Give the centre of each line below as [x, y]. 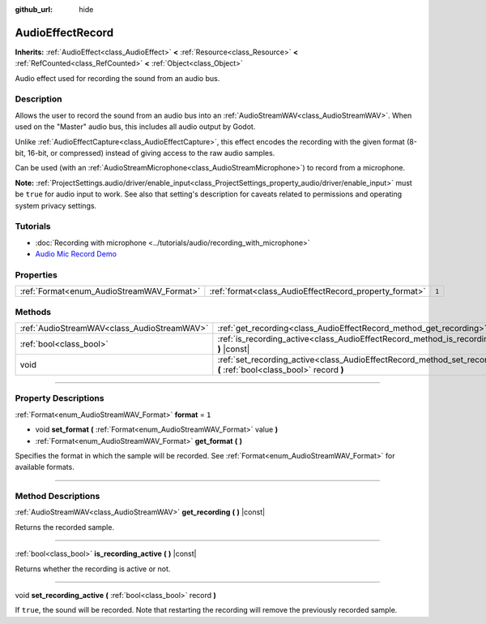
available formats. [45, 467]
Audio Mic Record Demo [76, 254]
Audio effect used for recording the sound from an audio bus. [117, 78]
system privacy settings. [56, 205]
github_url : [34, 9]
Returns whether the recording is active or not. [93, 569]
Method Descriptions [58, 497]
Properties [36, 274]
